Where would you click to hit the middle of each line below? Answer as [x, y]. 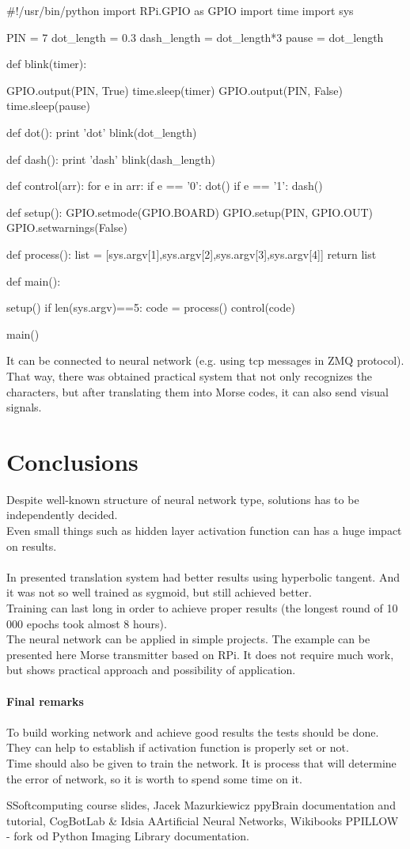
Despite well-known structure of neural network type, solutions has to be [183, 499]
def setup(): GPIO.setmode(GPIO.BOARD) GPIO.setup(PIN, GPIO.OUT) [190, 212]
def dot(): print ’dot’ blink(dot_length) [102, 132]
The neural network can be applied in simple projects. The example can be [188, 639]
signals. [24, 407]
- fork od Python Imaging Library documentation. [128, 836]
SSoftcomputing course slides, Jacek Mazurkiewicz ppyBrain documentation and [201, 805]
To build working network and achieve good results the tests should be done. [193, 732]
